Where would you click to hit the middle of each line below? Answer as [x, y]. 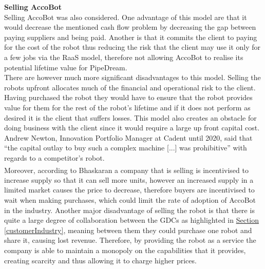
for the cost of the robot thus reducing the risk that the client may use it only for [132, 47]
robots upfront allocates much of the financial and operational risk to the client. [130, 87]
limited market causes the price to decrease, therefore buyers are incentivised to [129, 190]
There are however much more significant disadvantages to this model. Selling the [132, 77]
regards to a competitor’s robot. [54, 157]
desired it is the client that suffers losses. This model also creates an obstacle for [130, 117]
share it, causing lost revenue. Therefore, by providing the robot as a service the [130, 240]
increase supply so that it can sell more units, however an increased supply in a [129, 179]
